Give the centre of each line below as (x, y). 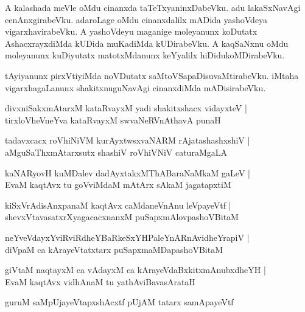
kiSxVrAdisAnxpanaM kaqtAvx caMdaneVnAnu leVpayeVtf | (118, 205)
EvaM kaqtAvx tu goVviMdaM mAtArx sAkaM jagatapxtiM (118, 185)
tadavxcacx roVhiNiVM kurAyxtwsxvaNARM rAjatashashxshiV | (128, 140)
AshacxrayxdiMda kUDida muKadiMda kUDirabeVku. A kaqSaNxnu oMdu (147, 43)
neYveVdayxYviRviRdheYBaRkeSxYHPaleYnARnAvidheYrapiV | (127, 237)
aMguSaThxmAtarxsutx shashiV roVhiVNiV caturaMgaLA (116, 152)
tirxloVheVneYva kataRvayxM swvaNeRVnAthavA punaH (113, 120)
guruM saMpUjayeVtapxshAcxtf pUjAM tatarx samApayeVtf (119, 302)
